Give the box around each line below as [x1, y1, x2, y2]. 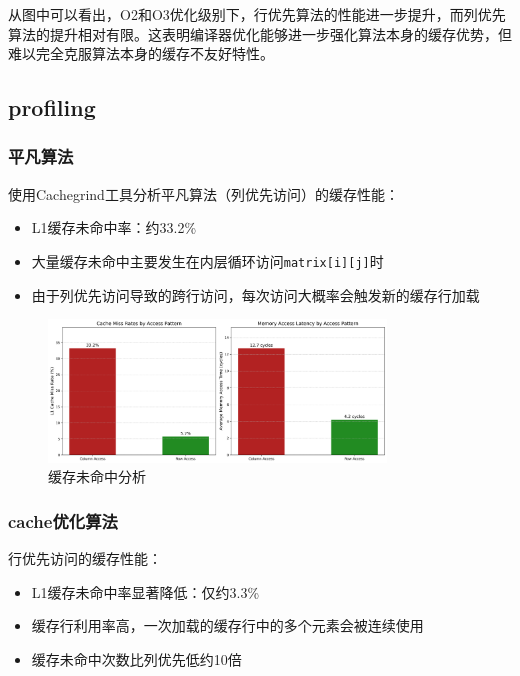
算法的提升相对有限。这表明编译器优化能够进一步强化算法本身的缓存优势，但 [8, 23, 512, 44]
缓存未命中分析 [48, 466, 146, 487]
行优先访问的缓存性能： [8, 548, 162, 569]
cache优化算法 [8, 508, 118, 533]
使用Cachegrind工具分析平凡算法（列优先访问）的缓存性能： [8, 183, 399, 204]
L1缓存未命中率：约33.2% [31, 217, 197, 238]
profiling [8, 92, 96, 123]
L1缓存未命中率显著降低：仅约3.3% [31, 581, 260, 602]
